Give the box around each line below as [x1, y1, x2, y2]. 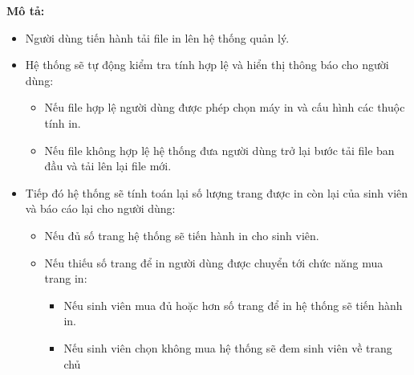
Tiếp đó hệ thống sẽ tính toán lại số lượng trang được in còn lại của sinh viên [25, 184, 408, 201]
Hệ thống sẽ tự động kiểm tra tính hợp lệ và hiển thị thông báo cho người [25, 56, 389, 73]
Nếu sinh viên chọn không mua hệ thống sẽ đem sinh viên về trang [63, 339, 392, 356]
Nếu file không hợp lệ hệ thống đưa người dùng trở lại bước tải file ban [44, 141, 395, 158]
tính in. [44, 114, 81, 131]
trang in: [44, 270, 87, 287]
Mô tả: [6, 2, 45, 18]
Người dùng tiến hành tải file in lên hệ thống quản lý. [25, 29, 290, 46]
